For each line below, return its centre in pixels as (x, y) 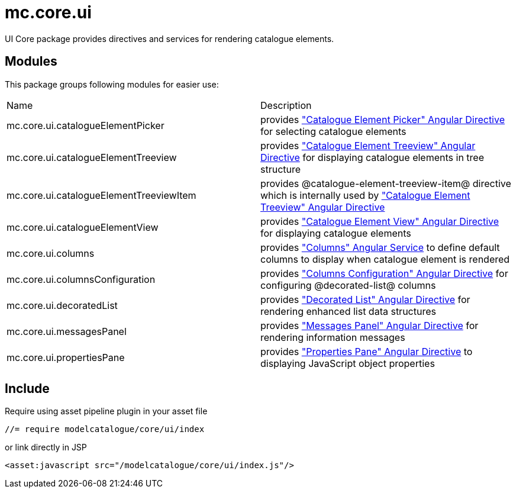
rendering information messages (333, 337)
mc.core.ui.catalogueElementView (83, 227)
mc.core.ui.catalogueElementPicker (86, 125)
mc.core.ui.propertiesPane (66, 357)
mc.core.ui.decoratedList (62, 305)
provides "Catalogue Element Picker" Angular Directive (383, 119)
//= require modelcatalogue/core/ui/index (105, 429)
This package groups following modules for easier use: (112, 84)
